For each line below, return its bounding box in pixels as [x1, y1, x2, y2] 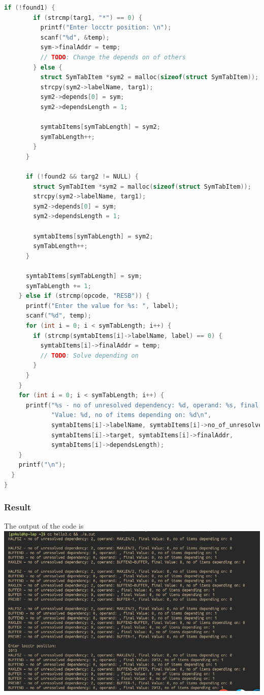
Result [4, 501, 31, 513]
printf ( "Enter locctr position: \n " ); [40, 24, 172, 31]
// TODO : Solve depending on [40, 352, 139, 359]
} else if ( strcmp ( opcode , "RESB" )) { [18, 292, 150, 300]
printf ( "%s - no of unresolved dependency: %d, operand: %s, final [25, 401, 259, 409]
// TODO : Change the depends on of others [40, 53, 186, 61]
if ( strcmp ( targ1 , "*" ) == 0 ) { [33, 14, 143, 21]
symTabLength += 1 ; [25, 282, 91, 290]
